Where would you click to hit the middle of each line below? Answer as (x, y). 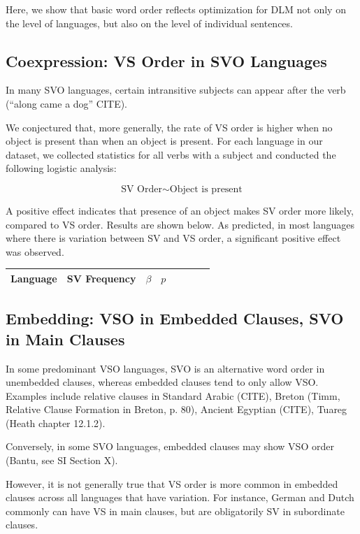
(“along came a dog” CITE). (67, 103)
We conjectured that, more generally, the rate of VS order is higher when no (169, 127)
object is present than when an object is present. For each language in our (164, 141)
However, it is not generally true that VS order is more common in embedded (172, 483)
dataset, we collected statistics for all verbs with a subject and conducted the (171, 154)
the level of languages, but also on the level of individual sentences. (149, 23)
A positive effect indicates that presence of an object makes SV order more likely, (180, 210)
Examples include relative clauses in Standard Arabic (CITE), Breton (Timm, (173, 395)
